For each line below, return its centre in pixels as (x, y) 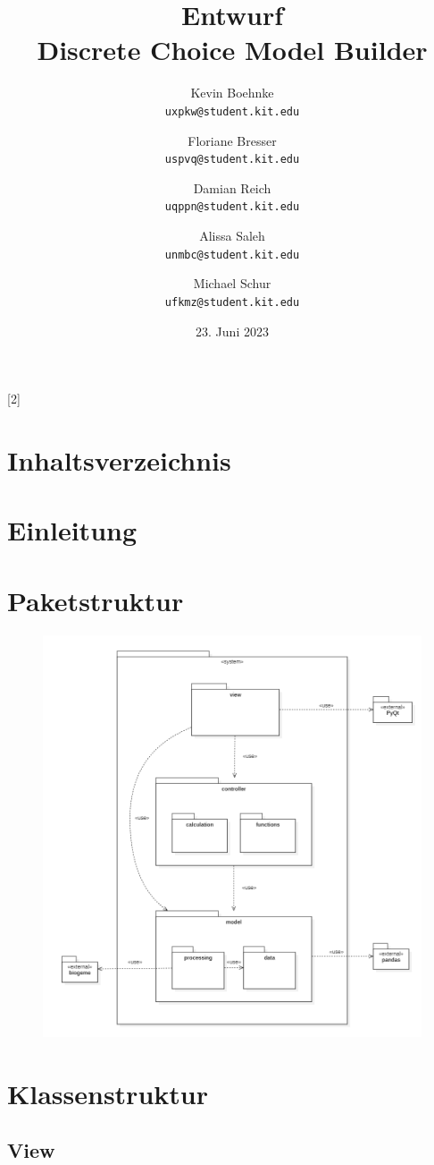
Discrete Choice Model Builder (232, 50)
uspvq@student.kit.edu (232, 160)
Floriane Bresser (232, 140)
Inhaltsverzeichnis (119, 459)
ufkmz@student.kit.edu (232, 302)
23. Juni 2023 (232, 331)
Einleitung (72, 530)
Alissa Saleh (232, 236)
